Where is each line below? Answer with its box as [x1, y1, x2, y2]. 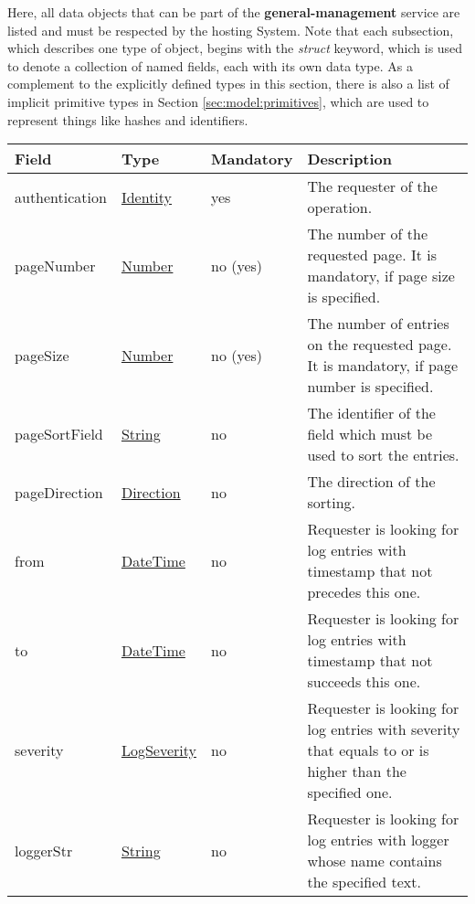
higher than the [307, 760, 406, 782]
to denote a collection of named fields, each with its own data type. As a [7, 56, 413, 75]
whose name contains [307, 850, 442, 872]
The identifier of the [307, 402, 436, 424]
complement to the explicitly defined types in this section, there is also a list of [7, 74, 449, 93]
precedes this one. [307, 581, 421, 603]
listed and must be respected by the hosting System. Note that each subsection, [7, 20, 454, 39]
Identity [121, 186, 173, 207]
